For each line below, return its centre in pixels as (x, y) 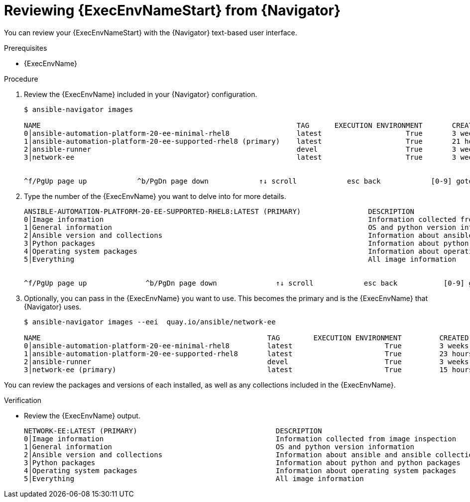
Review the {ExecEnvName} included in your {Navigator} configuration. (141, 94)
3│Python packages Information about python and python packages (242, 462)
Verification (23, 400)
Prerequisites (26, 48)
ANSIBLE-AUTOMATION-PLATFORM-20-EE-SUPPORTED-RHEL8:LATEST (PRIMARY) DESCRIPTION (219, 211)
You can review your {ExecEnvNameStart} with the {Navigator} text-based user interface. (151, 32)
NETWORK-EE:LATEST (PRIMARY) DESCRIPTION (173, 431)
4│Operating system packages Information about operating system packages (240, 470)
